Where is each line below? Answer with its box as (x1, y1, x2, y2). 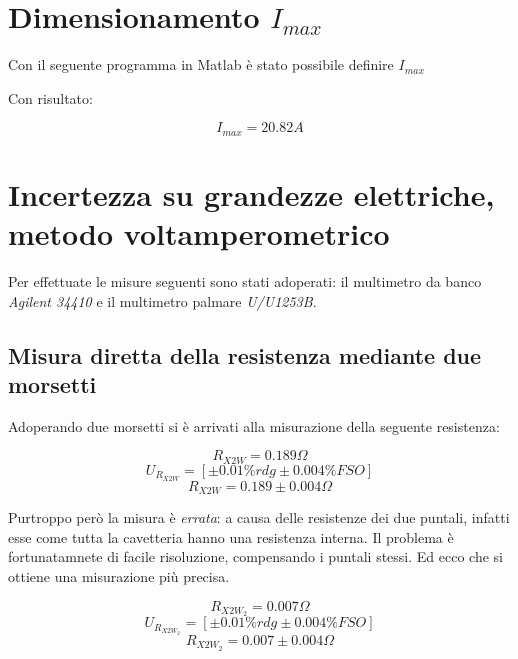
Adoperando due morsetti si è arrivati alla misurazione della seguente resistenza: (8, 415, 500, 436)
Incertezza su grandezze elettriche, (8, 173, 495, 214)
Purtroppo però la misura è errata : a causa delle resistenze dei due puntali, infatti (8, 507, 510, 528)
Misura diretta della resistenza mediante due (8, 339, 482, 370)
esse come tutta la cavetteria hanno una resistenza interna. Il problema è (8, 526, 454, 547)
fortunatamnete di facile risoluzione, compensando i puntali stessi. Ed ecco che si (8, 546, 503, 567)
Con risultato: (8, 87, 93, 108)
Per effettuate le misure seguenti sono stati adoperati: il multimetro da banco (8, 271, 482, 292)
